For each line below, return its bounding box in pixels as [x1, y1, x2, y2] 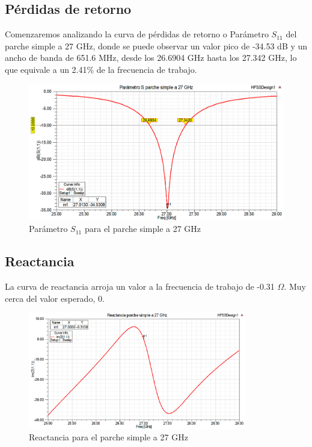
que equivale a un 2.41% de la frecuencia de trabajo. [5, 63, 197, 75]
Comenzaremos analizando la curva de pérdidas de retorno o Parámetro [5, 28, 269, 40]
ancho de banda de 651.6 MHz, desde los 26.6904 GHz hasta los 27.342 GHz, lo [5, 51, 297, 64]
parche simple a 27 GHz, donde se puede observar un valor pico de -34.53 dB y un [5, 39, 308, 52]
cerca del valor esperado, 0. [5, 292, 105, 304]
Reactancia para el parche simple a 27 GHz [29, 431, 188, 443]
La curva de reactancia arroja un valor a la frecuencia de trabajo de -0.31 [5, 280, 275, 293]
